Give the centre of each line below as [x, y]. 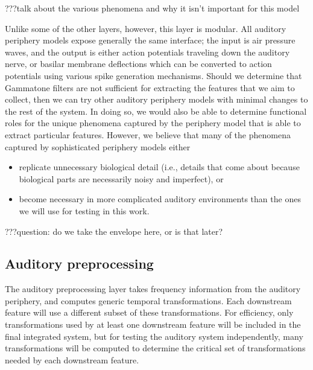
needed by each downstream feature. [72, 359]
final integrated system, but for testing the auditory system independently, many [154, 336]
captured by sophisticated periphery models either [98, 146]
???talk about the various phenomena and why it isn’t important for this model [152, 8]
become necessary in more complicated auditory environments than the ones [160, 199]
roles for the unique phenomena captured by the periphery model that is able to [153, 123]
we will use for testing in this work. [84, 210]
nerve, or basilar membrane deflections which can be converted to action [138, 64]
